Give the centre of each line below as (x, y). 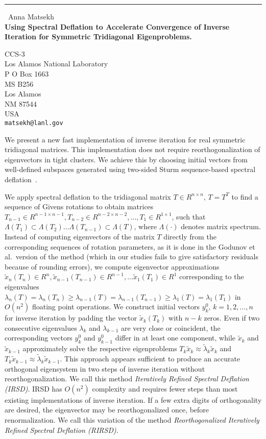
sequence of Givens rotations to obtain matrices (79, 206)
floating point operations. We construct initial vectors (116, 307)
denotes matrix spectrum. (221, 226)
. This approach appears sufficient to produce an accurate (150, 359)
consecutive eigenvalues (41, 327)
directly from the (190, 236)
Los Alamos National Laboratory (56, 64)
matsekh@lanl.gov (34, 123)
